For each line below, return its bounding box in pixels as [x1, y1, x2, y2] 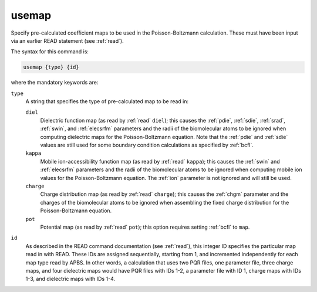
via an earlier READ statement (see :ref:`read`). [11, 37, 124, 44]
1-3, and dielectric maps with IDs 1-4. [25, 276, 116, 283]
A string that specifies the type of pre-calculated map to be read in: [25, 98, 189, 105]
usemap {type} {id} [23, 64, 79, 70]
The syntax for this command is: [11, 48, 89, 55]
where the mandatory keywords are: [11, 79, 99, 86]
